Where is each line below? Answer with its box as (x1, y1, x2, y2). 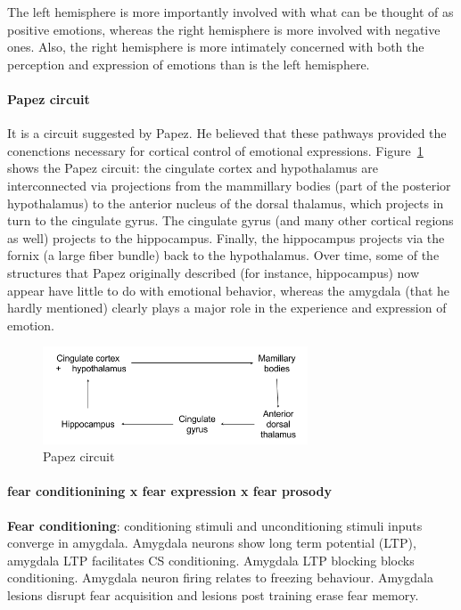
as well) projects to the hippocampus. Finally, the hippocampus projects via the (7, 228, 445, 247)
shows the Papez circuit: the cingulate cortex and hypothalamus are (7, 159, 378, 177)
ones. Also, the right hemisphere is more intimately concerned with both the (7, 37, 424, 56)
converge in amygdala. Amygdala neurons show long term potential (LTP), (7, 533, 416, 552)
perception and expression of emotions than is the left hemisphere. (7, 54, 370, 73)
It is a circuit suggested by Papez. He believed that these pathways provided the (7, 124, 447, 142)
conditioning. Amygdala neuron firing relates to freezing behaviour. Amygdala (7, 568, 433, 587)
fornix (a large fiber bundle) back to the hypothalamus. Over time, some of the (7, 246, 440, 264)
